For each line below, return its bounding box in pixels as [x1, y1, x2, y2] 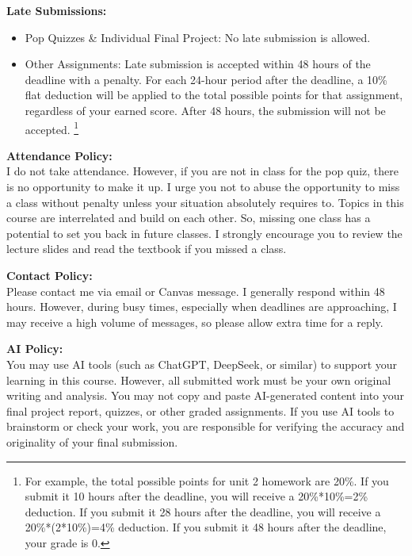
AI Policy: [6, 340, 63, 357]
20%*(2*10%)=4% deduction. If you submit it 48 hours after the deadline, [25, 519, 387, 535]
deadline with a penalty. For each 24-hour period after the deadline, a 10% [25, 71, 387, 87]
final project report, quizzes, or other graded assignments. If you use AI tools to [6, 402, 395, 419]
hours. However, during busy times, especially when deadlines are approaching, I [6, 298, 397, 315]
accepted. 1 [25, 118, 79, 137]
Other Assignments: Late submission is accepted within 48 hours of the [25, 56, 371, 72]
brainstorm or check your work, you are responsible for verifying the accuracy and [6, 418, 405, 435]
